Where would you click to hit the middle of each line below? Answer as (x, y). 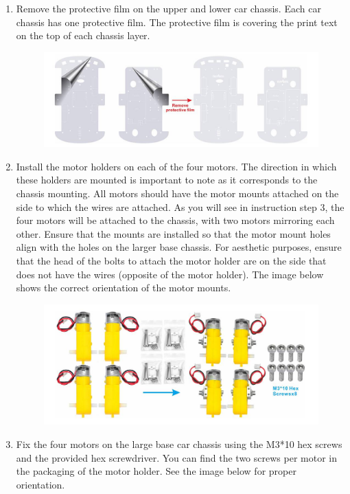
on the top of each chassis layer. (83, 35)
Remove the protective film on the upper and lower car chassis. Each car (168, 8)
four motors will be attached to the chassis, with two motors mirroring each (175, 220)
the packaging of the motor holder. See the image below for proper (156, 471)
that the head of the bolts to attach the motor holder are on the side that (171, 260)
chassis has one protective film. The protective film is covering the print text (177, 22)
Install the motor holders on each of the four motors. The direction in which (176, 166)
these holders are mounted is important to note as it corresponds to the (167, 180)
